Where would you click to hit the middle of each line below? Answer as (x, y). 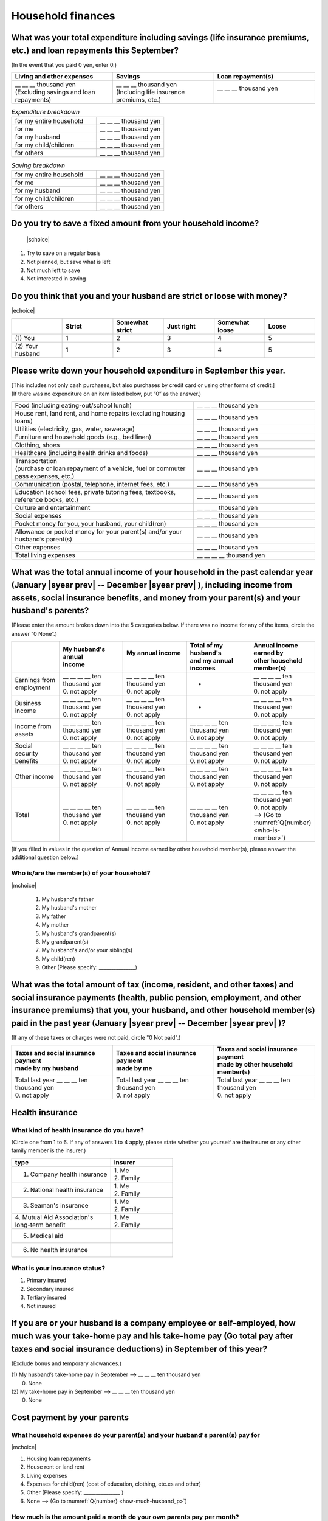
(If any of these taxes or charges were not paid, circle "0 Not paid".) (96, 1037)
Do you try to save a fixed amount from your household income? (135, 224)
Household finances (63, 16)
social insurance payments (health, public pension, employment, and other (156, 997)
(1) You (25, 338)
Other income (34, 777)
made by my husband (47, 1068)
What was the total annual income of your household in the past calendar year (162, 572)
